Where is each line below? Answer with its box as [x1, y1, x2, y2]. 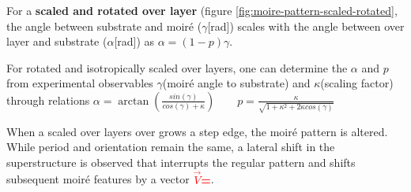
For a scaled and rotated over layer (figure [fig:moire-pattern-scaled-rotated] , [6, 2, 398, 18]
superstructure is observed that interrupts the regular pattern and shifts [6, 153, 356, 170]
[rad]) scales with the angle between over [207, 17, 405, 34]
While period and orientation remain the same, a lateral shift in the [6, 138, 335, 155]
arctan [118, 95, 149, 107]
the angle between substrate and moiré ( [6, 17, 202, 34]
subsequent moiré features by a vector [6, 171, 190, 187]
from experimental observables [6, 75, 153, 91]
